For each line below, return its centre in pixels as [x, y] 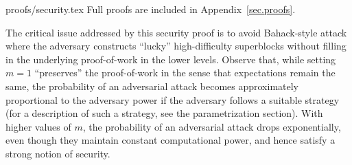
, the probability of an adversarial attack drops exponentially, [212, 126]
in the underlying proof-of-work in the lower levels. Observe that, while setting [171, 59]
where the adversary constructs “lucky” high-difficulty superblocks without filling [176, 46]
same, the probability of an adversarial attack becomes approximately [152, 86]
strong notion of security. [58, 153]
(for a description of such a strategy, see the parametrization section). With [164, 113]
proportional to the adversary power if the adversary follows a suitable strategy [173, 99]
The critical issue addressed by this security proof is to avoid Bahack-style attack [176, 32]
